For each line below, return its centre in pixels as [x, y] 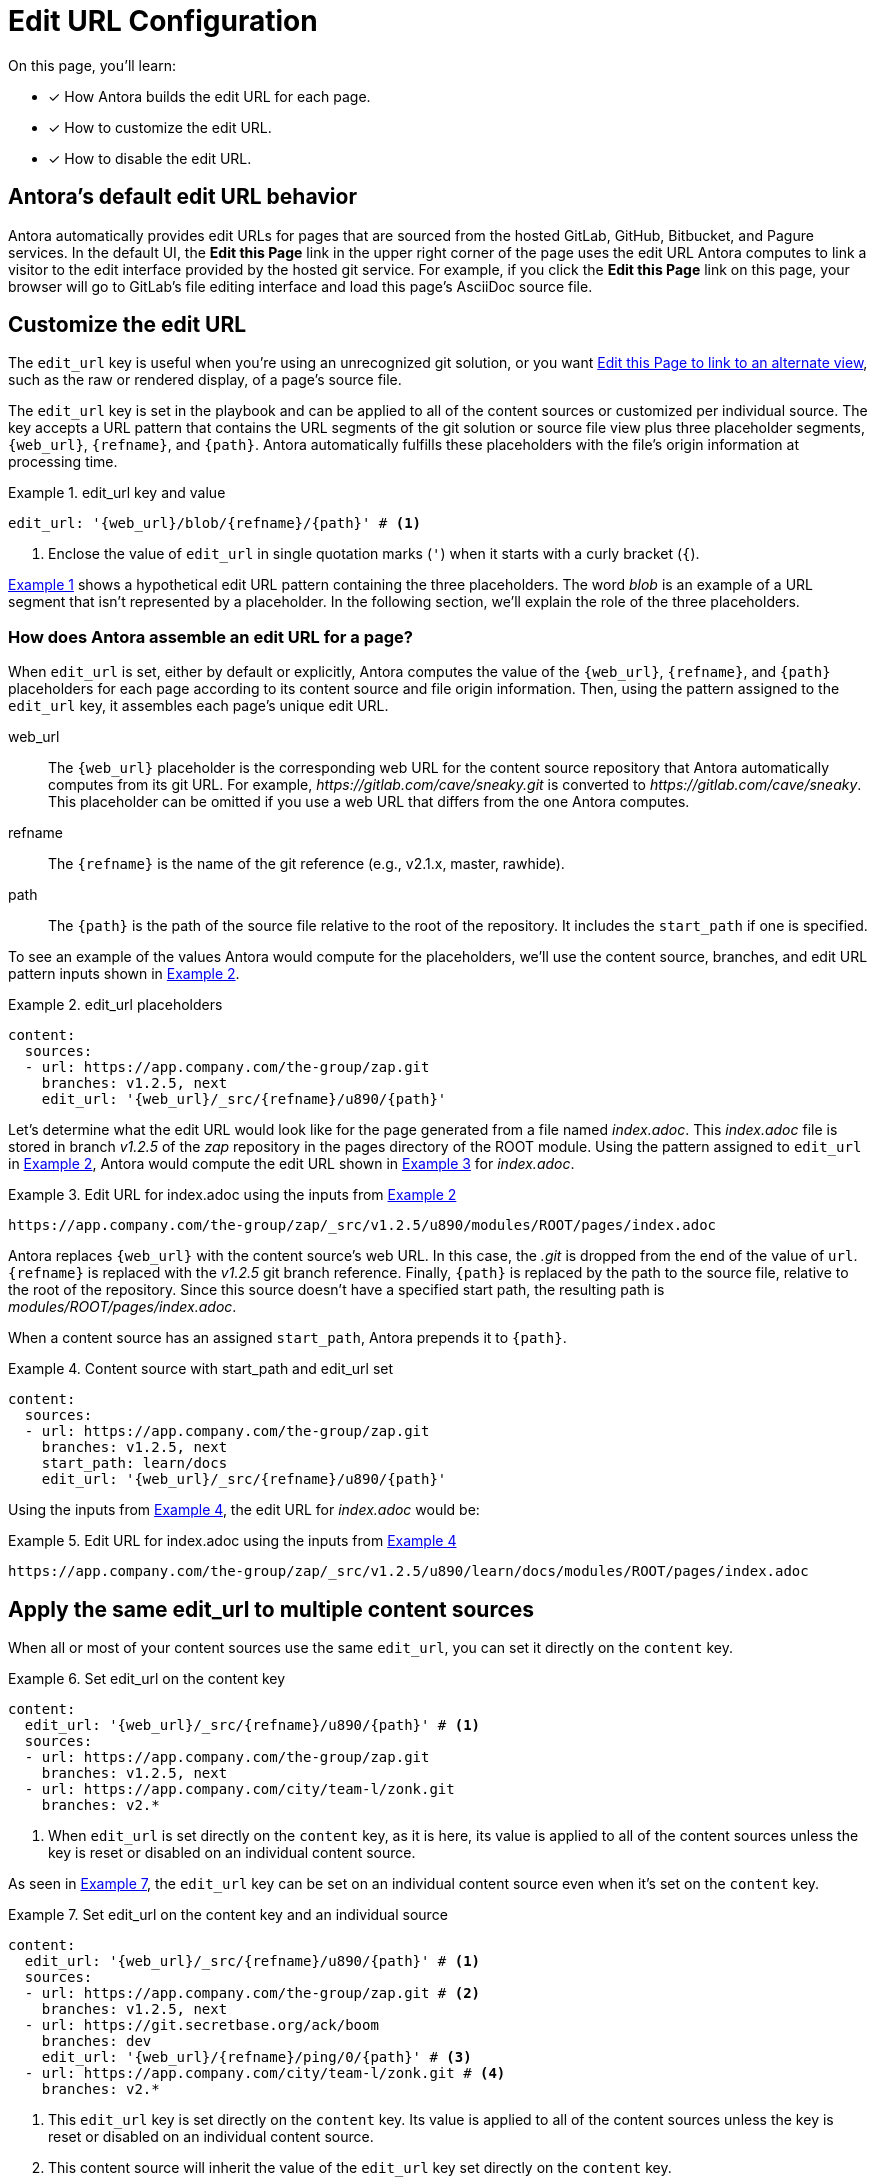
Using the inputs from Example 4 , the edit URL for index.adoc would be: [244, 1510]
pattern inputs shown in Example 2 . [124, 974]
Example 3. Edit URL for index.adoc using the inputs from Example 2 [232, 1195]
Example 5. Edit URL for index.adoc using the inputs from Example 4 [232, 1541]
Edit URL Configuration [163, 21]
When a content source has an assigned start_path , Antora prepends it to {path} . [287, 1338]
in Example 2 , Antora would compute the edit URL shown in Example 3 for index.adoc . [291, 1164]
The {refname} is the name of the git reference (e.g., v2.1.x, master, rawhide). [306, 864]
